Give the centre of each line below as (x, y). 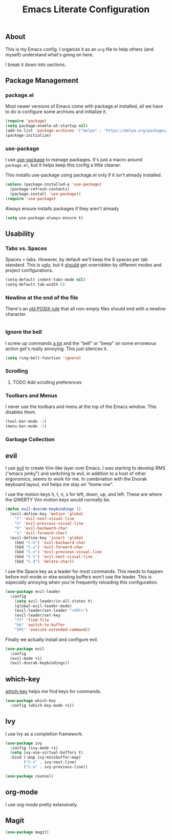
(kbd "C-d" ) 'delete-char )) (44, 562)
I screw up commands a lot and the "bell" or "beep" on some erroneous (81, 343)
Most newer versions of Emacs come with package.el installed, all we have (84, 106)
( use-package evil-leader (33, 591)
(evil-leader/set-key (37, 615)
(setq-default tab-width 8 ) (35, 285)
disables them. (21, 412)
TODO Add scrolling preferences (47, 382)
